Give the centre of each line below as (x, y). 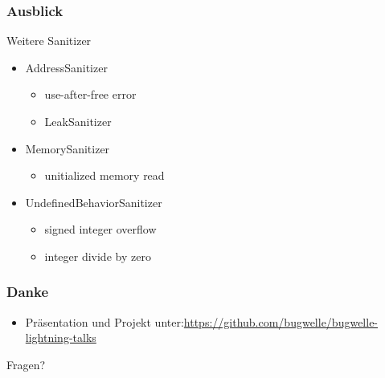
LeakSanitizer (78, 121)
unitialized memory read (104, 175)
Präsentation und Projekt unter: (104, 321)
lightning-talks (61, 337)
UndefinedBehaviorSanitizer (94, 202)
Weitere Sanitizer (49, 41)
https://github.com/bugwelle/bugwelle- (281, 321)
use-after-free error (90, 94)
